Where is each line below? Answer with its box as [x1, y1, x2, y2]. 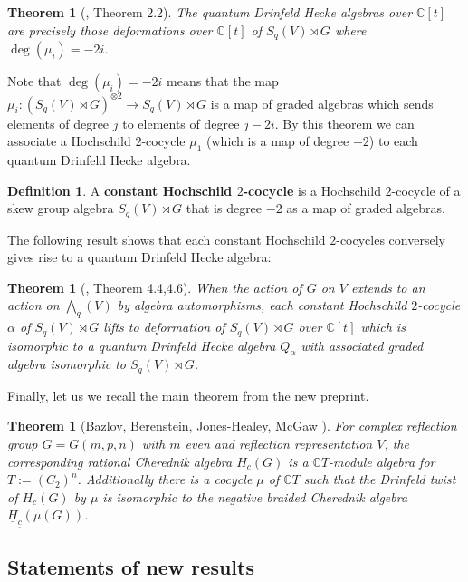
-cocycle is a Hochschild [243, 180, 381, 199]
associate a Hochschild [7, 131, 131, 150]
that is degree [186, 199, 263, 218]
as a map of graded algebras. [286, 199, 445, 218]
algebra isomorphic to [7, 354, 126, 373]
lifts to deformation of [103, 317, 225, 336]
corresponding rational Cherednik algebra [7, 451, 233, 470]
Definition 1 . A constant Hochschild [7, 180, 233, 199]
